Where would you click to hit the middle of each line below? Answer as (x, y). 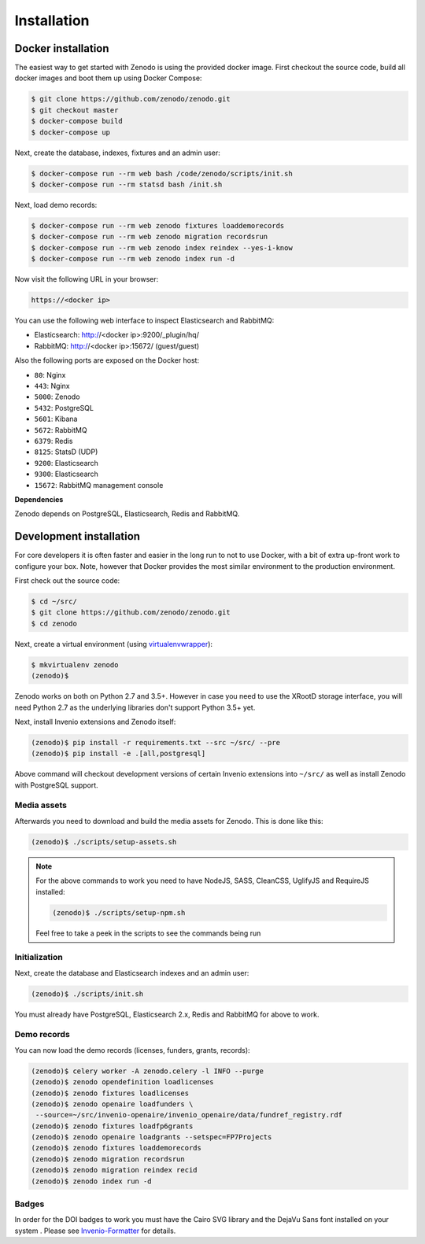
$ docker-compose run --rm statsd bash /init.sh (127, 184)
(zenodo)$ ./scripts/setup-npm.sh (119, 912)
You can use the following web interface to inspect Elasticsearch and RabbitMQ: (144, 321)
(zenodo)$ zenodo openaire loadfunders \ (112, 1104)
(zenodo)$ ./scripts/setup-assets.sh (104, 842)
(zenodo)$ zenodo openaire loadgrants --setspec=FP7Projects (152, 1137)
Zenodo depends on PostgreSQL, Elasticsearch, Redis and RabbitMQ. (127, 514)
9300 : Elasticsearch (66, 474)
